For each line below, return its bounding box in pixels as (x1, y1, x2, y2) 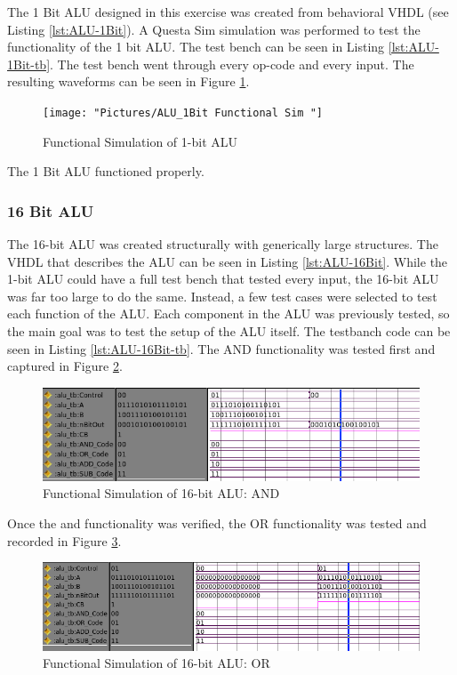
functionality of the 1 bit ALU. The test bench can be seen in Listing (7, 37, 385, 56)
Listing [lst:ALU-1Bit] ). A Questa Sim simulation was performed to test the (7, 20, 421, 38)
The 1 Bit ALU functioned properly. (7, 162, 204, 181)
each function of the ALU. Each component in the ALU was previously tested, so (7, 304, 450, 323)
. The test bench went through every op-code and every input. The (50, 54, 414, 73)
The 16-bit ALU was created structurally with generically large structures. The (7, 235, 438, 253)
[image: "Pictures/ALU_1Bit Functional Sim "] (43, 106, 323, 119)
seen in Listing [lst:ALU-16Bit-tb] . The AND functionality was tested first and (7, 339, 436, 358)
